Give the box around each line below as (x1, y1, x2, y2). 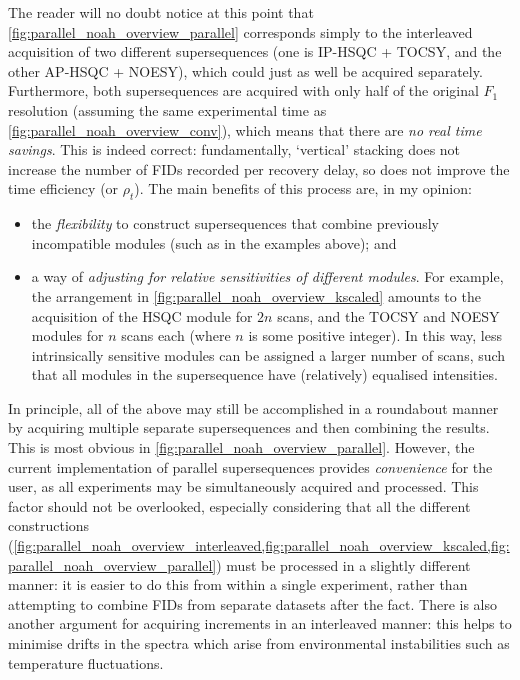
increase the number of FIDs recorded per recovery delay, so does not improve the (8, 158, 510, 179)
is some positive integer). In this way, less (248, 325, 503, 346)
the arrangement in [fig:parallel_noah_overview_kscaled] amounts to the (31, 285, 481, 306)
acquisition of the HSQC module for (31, 305, 253, 326)
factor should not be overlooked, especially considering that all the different (8, 495, 471, 516)
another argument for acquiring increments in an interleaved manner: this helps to (8, 613, 512, 634)
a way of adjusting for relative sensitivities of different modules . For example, (31, 266, 504, 287)
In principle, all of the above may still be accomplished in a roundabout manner (8, 397, 499, 418)
